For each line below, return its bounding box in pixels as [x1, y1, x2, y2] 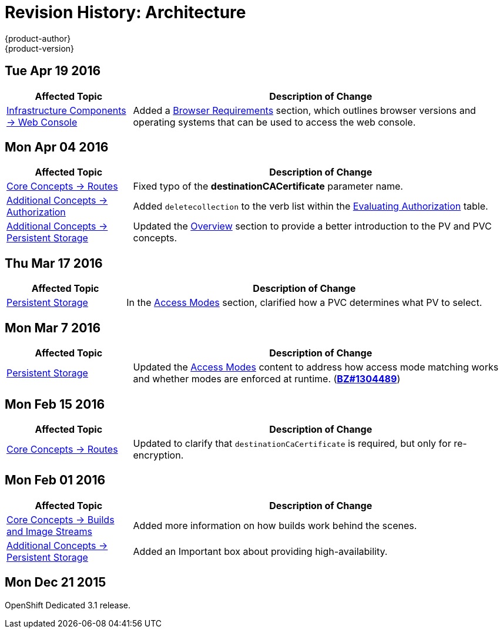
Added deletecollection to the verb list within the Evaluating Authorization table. [133, 200, 488, 213]
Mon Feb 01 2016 [5, 473, 106, 488]
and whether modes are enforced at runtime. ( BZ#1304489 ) [133, 373, 401, 385]
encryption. [133, 449, 184, 461]
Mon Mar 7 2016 [5, 320, 101, 335]
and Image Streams [6, 525, 92, 537]
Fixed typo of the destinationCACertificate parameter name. [133, 180, 403, 193]
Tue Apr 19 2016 [5, 63, 101, 79]
